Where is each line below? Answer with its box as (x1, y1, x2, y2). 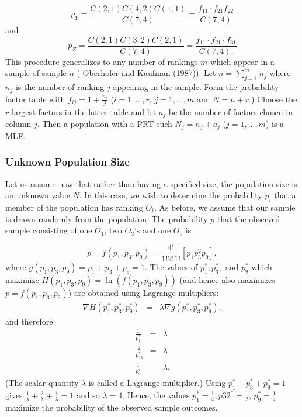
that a (274, 189, 296, 201)
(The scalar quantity (5, 377, 79, 389)
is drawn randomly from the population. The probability (5, 212, 208, 225)
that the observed (217, 212, 280, 225)
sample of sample (5, 67, 67, 79)
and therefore (5, 315, 53, 327)
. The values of (145, 260, 198, 273)
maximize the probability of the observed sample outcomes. (5, 401, 218, 413)
